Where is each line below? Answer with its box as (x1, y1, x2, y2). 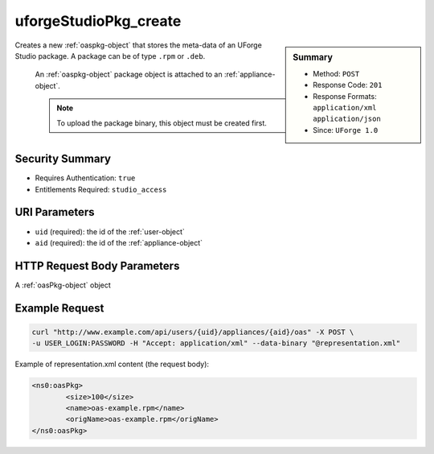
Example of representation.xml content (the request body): (14, 359, 209, 369)
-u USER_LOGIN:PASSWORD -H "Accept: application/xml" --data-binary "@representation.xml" (31, 339, 401, 348)
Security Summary (14, 152, 112, 166)
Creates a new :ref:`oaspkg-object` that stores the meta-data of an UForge (14, 40, 263, 50)
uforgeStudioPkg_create (14, 12, 182, 30)
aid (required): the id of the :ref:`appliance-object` (35, 237, 203, 247)
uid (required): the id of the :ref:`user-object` (35, 226, 185, 237)
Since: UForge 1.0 (313, 125, 379, 134)
